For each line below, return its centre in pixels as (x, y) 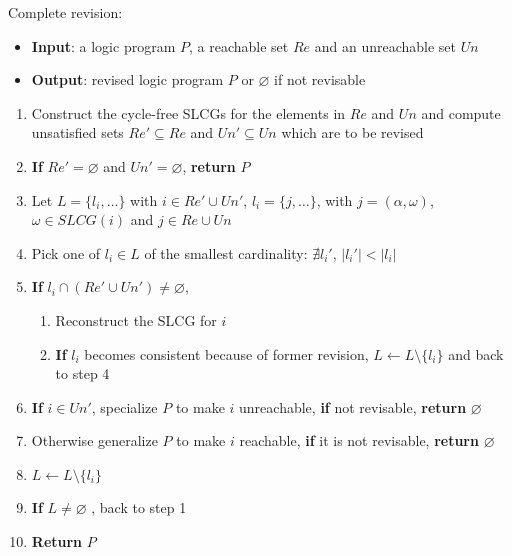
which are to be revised (352, 132)
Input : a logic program (103, 45)
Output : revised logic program (127, 79)
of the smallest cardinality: (226, 252)
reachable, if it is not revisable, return (359, 440)
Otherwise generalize (94, 440)
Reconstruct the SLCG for (136, 319)
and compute (461, 112)
